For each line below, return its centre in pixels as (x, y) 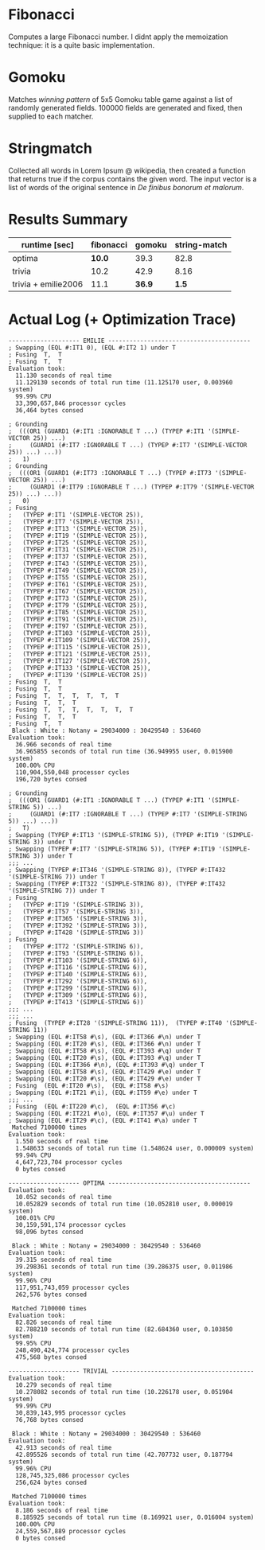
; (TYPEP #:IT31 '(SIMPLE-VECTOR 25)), (78, 549)
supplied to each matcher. (51, 116)
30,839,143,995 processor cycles (71, 1413)
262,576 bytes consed (51, 1295)
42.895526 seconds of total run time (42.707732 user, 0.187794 (124, 1455)
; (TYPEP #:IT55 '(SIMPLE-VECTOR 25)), (78, 577)
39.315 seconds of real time (64, 1260)
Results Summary (68, 220)
